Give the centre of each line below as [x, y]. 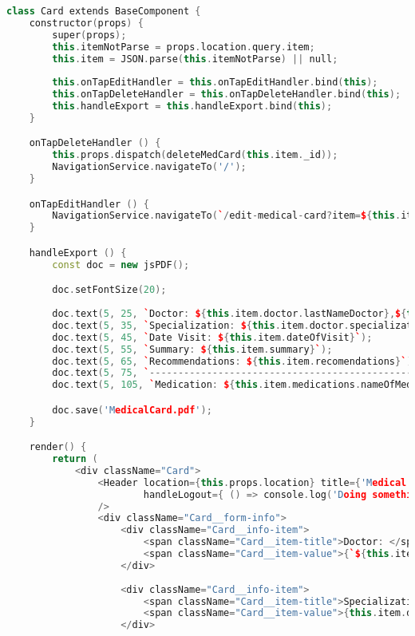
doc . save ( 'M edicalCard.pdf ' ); [132, 410]
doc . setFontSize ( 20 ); [109, 290]
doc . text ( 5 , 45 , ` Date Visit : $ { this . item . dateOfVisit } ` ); [212, 337]
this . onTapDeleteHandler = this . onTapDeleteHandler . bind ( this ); [227, 95]
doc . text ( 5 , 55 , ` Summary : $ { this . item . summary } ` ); [192, 349]
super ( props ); [89, 35]
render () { [58, 447]
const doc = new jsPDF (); [121, 265]
